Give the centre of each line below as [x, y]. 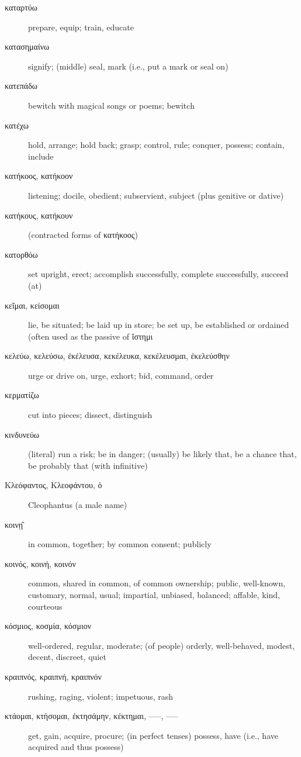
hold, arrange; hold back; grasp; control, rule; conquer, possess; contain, [156, 145]
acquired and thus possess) [76, 747]
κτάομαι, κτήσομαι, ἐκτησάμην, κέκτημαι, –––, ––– [92, 716]
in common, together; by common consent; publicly [120, 544]
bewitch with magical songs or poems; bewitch [111, 105]
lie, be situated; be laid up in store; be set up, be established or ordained [159, 325]
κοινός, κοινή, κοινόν [40, 563]
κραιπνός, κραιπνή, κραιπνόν [53, 676]
